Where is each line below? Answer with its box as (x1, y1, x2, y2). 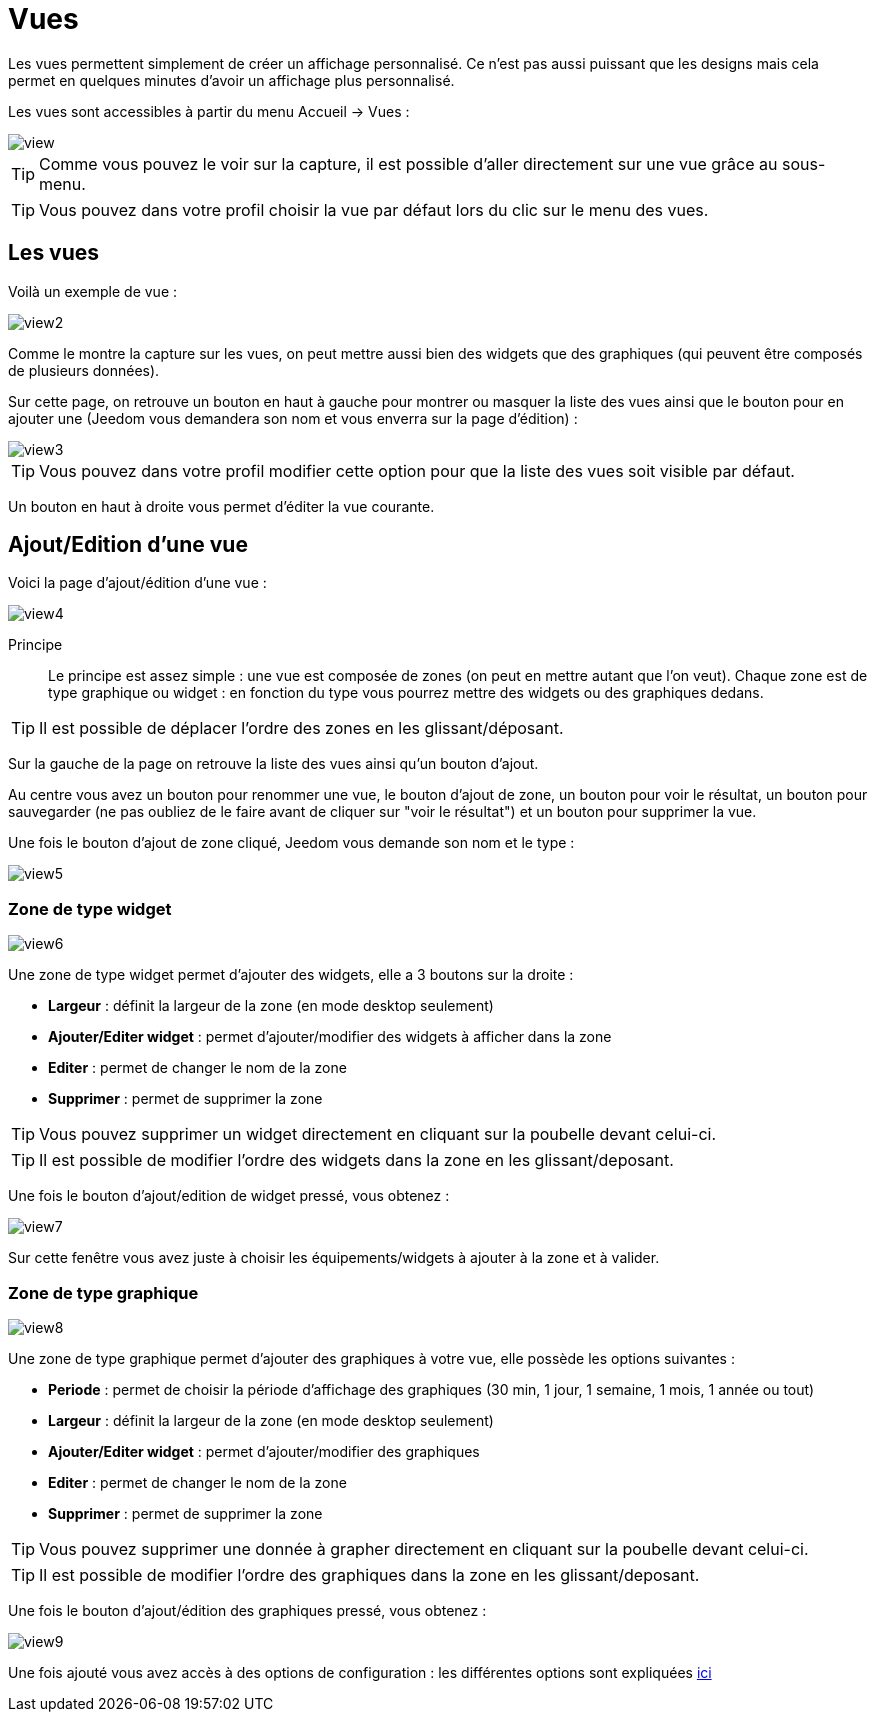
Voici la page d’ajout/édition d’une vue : (8, 574, 267, 592)
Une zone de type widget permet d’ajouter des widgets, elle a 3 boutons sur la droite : (8, 966, 574, 984)
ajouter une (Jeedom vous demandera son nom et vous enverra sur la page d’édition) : (8, 409, 578, 427)
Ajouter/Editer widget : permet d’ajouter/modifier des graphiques (48, 1442, 480, 1460)
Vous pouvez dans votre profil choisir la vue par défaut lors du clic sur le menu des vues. (39, 199, 709, 220)
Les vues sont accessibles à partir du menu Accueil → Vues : (8, 102, 410, 120)
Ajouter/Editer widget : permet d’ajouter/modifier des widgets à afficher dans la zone (48, 1028, 612, 1046)
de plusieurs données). (8, 361, 160, 379)
